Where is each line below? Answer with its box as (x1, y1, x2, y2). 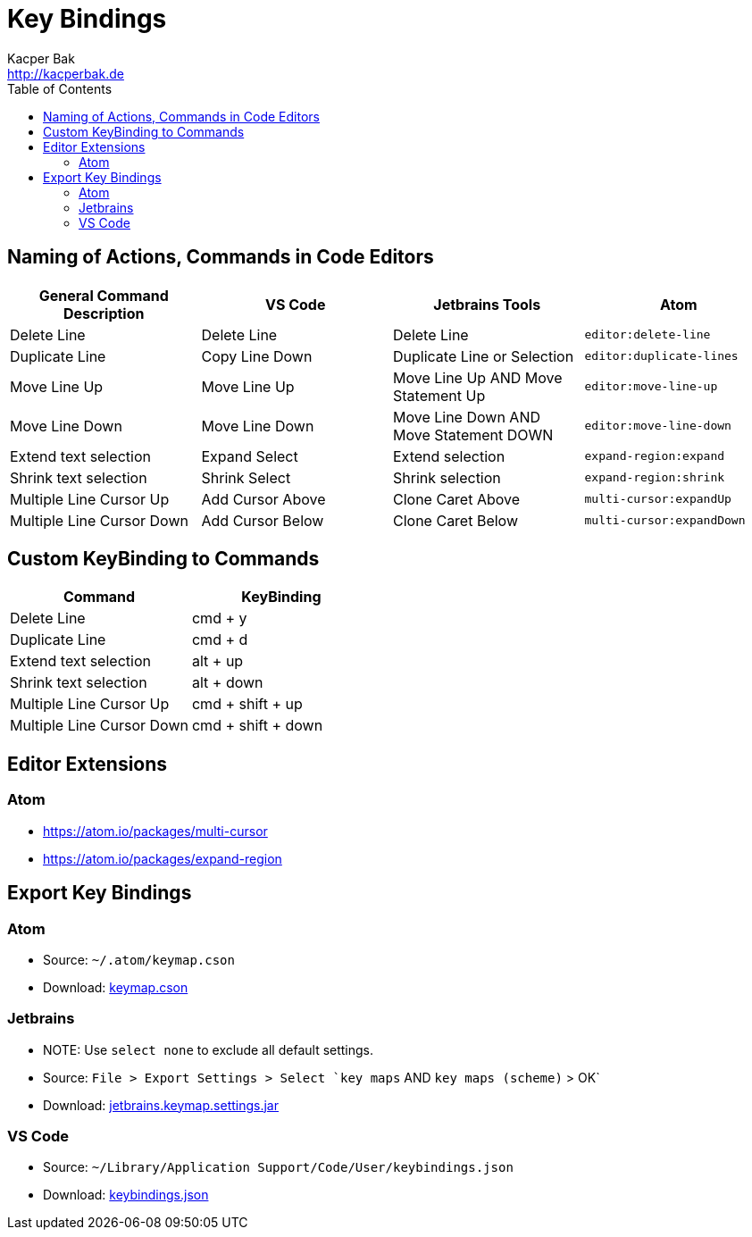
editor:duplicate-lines (584, 349, 739, 364)
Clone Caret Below (393, 511, 518, 530)
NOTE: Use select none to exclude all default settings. (43, 1041, 374, 1057)
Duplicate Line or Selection (393, 347, 574, 365)
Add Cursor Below (201, 511, 324, 530)
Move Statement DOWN (393, 425, 554, 444)
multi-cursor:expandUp (584, 492, 731, 506)
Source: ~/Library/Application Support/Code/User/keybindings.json (43, 1159, 514, 1175)
